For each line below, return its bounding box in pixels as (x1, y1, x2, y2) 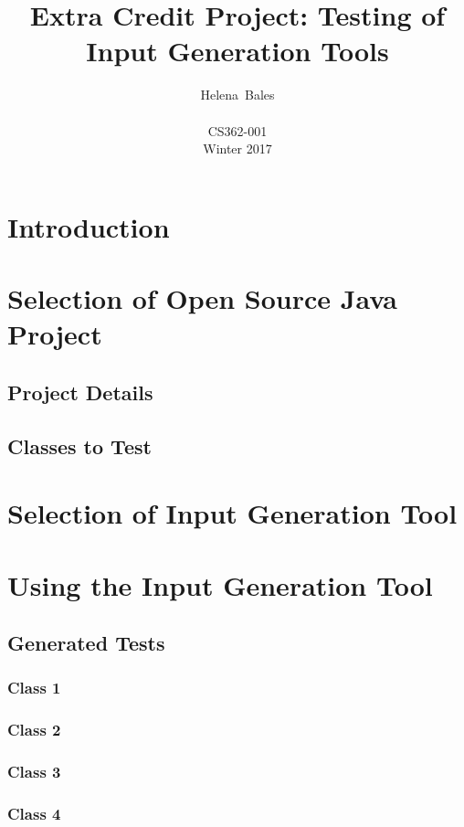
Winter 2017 (203, 139, 272, 158)
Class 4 (7, 801, 61, 824)
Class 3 (7, 760, 61, 783)
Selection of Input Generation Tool (7, 494, 458, 532)
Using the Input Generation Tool (7, 566, 433, 603)
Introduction (7, 207, 170, 245)
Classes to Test (7, 431, 152, 460)
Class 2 (7, 718, 61, 741)
